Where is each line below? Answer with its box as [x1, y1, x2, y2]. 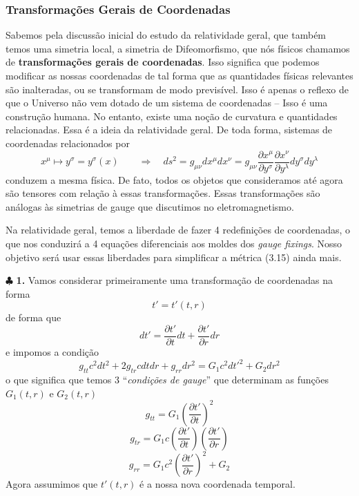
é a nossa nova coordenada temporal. [139, 477, 295, 491]
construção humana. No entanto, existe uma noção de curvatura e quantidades [6, 108, 338, 123]
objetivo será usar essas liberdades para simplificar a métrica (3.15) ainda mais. [6, 249, 342, 264]
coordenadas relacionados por [6, 135, 130, 150]
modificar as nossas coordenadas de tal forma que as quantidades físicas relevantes [6, 68, 353, 82]
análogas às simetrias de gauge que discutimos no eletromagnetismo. [6, 199, 294, 213]
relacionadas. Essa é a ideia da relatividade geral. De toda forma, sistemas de [6, 122, 333, 137]
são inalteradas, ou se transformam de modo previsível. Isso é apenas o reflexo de [6, 82, 349, 96]
